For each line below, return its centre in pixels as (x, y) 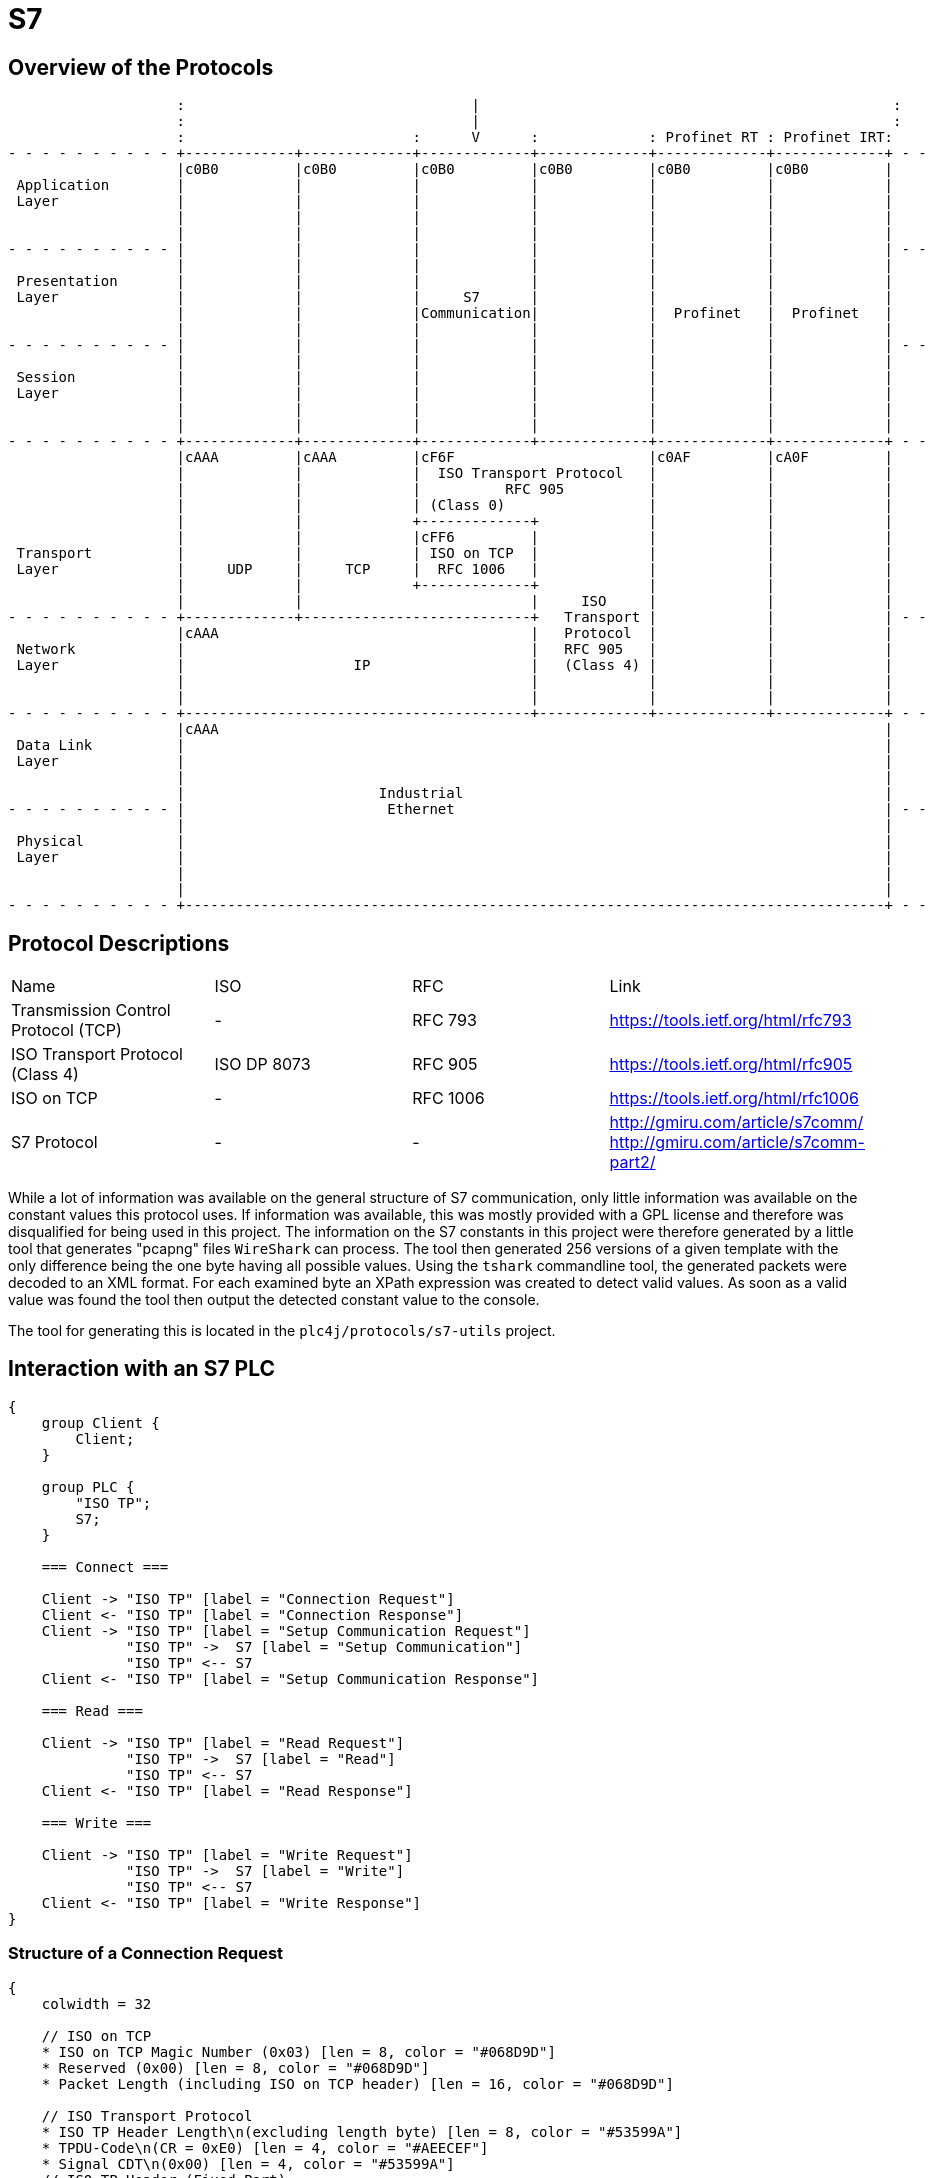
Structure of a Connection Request (146, 1953)
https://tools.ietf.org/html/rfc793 (730, 1020)
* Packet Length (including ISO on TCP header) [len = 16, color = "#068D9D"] (357, 2083)
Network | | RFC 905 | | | (455, 649)
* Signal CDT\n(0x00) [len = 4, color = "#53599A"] (248, 2163)
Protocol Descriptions (119, 943)
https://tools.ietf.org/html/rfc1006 (734, 1098)
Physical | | (455, 841)
